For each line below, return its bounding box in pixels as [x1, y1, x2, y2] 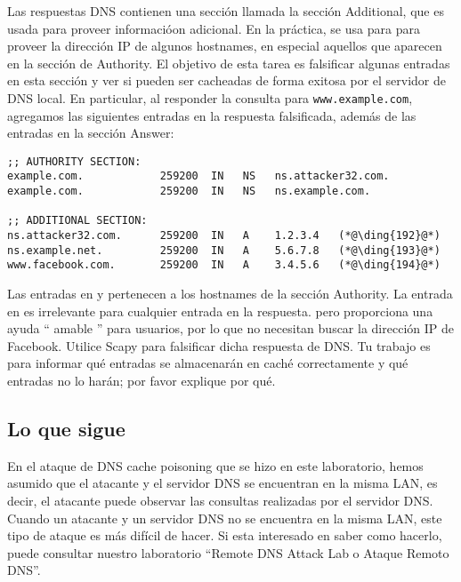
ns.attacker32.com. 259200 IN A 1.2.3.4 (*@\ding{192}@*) [7, 229, 441, 243]
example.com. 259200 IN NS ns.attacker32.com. [7, 170, 390, 183]
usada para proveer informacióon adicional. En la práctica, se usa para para [7, 19, 420, 37]
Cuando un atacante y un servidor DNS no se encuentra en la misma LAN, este [7, 508, 442, 527]
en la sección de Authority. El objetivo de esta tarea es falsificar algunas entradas [7, 53, 450, 72]
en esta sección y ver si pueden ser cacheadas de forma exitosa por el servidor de [7, 71, 447, 90]
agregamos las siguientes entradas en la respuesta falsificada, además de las [7, 106, 417, 124]
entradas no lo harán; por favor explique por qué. [7, 371, 276, 390]
